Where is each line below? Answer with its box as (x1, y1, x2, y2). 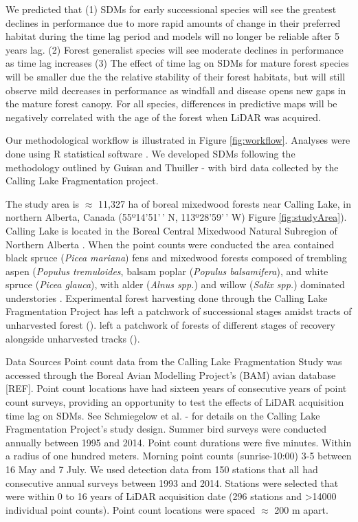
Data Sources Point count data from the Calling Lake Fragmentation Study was (5, 354, 342, 369)
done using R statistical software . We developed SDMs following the (5, 146, 295, 160)
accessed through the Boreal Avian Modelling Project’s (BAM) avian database (5, 367, 336, 382)
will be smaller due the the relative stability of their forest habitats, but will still (5, 69, 346, 83)
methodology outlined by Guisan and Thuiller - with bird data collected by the (5, 160, 339, 174)
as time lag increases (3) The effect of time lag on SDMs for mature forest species (5, 56, 349, 70)
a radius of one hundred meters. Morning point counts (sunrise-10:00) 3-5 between (5, 448, 352, 463)
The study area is (5, 196, 80, 210)
